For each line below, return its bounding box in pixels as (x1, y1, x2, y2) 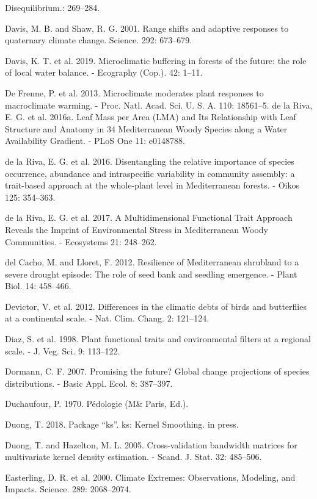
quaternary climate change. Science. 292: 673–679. (5, 34, 192, 46)
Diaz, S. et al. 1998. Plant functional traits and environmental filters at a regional (5, 332, 311, 345)
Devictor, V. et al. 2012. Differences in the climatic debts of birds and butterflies (5, 300, 307, 312)
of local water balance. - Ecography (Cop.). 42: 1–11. (5, 66, 203, 79)
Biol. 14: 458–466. (5, 279, 71, 292)
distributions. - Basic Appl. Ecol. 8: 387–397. (5, 376, 173, 389)
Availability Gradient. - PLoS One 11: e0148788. (5, 134, 185, 147)
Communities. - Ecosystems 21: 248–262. (5, 235, 157, 248)
